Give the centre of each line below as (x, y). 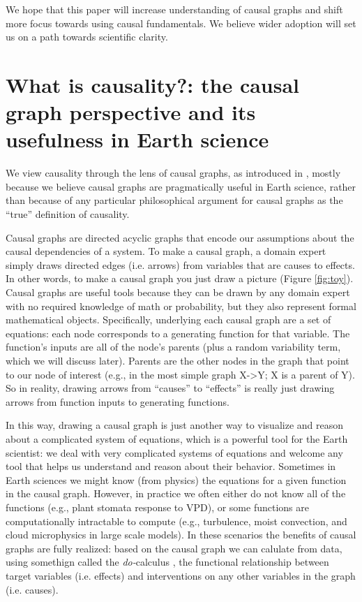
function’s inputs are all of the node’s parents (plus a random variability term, (173, 347)
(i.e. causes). (32, 589)
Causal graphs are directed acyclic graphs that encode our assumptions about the (180, 237)
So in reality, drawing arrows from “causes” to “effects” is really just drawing (170, 388)
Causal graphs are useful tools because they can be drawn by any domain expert (178, 292)
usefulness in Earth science (137, 139)
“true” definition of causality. (68, 214)
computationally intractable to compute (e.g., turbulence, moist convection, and (176, 521)
